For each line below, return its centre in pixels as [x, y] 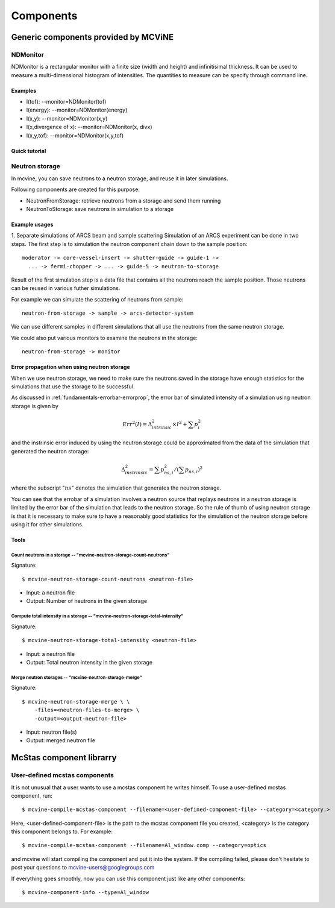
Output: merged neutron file [61, 740]
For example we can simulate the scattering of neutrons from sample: [97, 299]
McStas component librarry [64, 758]
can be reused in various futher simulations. [66, 288]
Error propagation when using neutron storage [70, 367]
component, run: [32, 795]
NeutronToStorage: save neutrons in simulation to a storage [100, 209]
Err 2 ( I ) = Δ [137, 424]
